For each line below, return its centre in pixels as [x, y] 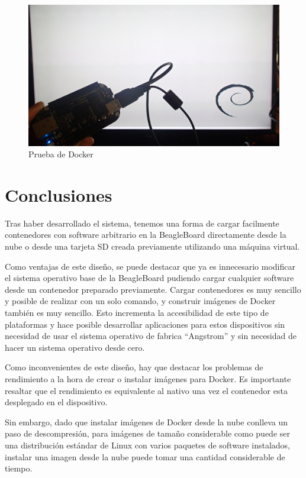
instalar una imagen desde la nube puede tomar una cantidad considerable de [145, 456]
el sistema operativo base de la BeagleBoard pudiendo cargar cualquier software [149, 278]
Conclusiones [59, 194]
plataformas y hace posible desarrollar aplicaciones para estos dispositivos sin [145, 324]
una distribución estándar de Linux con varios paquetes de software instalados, [147, 445]
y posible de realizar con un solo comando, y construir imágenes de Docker [140, 301]
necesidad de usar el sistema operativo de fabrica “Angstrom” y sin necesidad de [151, 336]
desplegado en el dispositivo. [56, 402]
